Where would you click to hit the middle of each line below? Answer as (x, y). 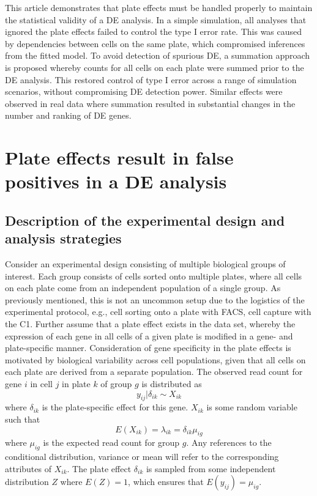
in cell (41, 384)
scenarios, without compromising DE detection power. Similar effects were (144, 91)
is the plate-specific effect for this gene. (115, 407)
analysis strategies (63, 238)
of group (116, 384)
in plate (76, 384)
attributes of (28, 468)
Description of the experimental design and (145, 220)
